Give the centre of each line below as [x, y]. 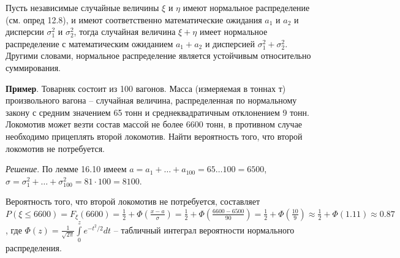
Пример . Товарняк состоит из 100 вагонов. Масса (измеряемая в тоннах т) [146, 88]
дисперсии [25, 32]
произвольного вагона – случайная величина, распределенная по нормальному [151, 100]
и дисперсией [230, 43]
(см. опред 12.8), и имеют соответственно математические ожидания [134, 19]
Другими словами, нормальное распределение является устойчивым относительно [158, 55]
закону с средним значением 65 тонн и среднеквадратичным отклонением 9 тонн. [157, 112]
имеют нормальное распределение [246, 7]
